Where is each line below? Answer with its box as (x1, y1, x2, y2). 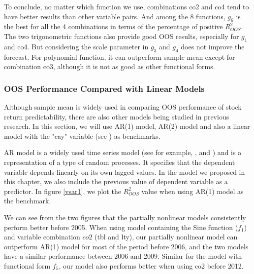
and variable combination (4, 232, 80, 242)
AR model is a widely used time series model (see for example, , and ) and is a (4, 147, 242, 157)
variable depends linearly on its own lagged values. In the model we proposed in (4, 166, 245, 177)
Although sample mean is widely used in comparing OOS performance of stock (4, 101, 242, 112)
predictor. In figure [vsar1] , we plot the (4, 186, 121, 196)
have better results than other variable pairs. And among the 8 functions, (4, 11, 225, 21)
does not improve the (181, 41, 245, 51)
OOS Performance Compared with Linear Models (4, 82, 205, 94)
